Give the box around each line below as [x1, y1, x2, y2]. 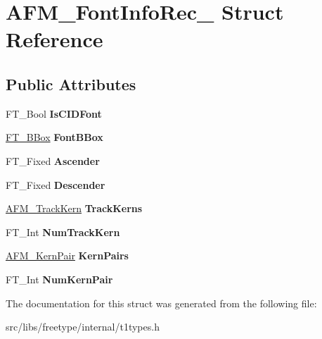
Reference [6, 25, 103, 54]
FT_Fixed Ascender [6, 153, 100, 168]
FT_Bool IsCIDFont [6, 106, 102, 121]
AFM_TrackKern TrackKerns [6, 201, 143, 216]
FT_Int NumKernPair [6, 271, 113, 286]
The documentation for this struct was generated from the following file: [6, 295, 317, 310]
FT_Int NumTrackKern [6, 224, 120, 239]
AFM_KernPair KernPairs [6, 248, 129, 263]
